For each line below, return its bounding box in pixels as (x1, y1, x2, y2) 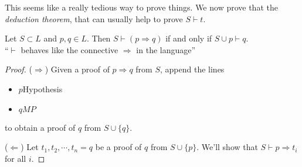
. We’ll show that (196, 141, 258, 153)
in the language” (136, 43, 196, 55)
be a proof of (95, 141, 142, 153)
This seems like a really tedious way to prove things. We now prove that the (5, 1, 278, 13)
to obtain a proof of (5, 121, 76, 133)
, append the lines (160, 63, 225, 75)
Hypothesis (22, 82, 63, 95)
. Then (86, 32, 111, 44)
